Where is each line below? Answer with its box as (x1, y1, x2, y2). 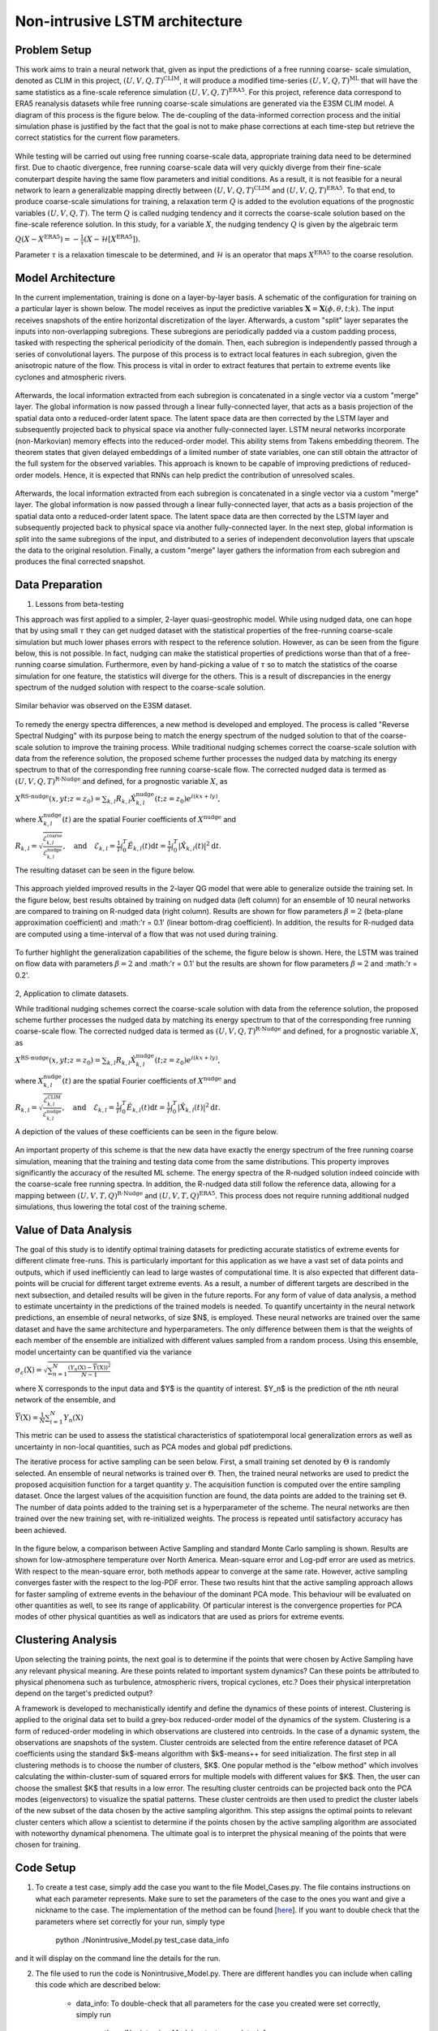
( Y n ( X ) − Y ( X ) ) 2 (67, 1362, 111, 1372)
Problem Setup (15, 43, 92, 57)
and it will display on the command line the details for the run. (15, 1954, 221, 1964)
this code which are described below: (35, 1980, 161, 1990)
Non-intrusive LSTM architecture (15, 12, 243, 30)
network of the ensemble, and (15, 1395, 116, 1405)
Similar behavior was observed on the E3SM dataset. (15, 701, 192, 711)
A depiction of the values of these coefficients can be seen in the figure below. (15, 1126, 279, 1137)
